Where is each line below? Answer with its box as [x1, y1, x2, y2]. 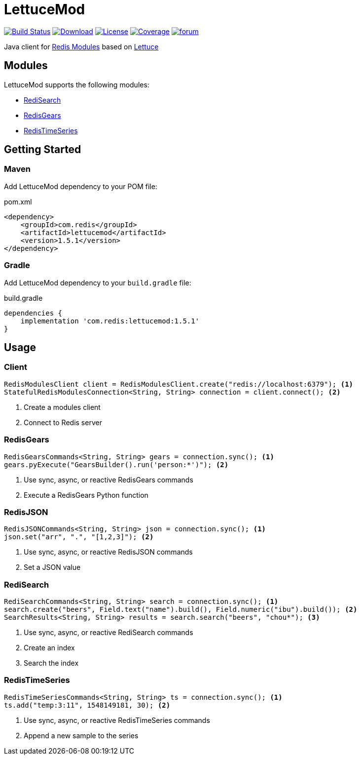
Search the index [24, 659, 79, 668]
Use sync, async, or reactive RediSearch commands [24, 628, 193, 637]
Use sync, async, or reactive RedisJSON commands [24, 548, 193, 557]
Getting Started [4, 143, 81, 156]
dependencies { [4, 309, 63, 317]
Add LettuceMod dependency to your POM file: [4, 182, 157, 191]
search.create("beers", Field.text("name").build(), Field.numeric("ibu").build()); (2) [4, 605, 358, 614]
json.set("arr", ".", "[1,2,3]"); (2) [4, 533, 154, 541]
